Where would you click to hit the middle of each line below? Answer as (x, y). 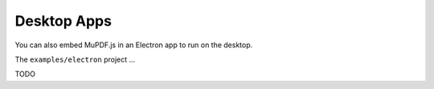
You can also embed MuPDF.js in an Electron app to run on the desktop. (134, 45)
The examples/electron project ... (75, 59)
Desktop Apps (63, 21)
